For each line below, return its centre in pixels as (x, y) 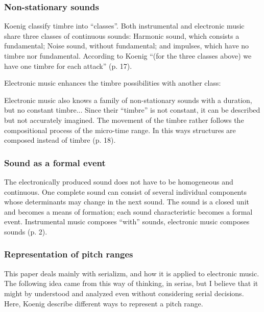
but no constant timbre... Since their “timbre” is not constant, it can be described (132, 110)
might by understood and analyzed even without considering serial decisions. (124, 293)
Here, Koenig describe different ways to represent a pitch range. (104, 303)
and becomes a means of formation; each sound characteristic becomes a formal (128, 211)
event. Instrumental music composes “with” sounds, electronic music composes (127, 222)
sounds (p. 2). (26, 231)
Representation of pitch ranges (69, 254)
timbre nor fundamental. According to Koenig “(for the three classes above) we (128, 56)
